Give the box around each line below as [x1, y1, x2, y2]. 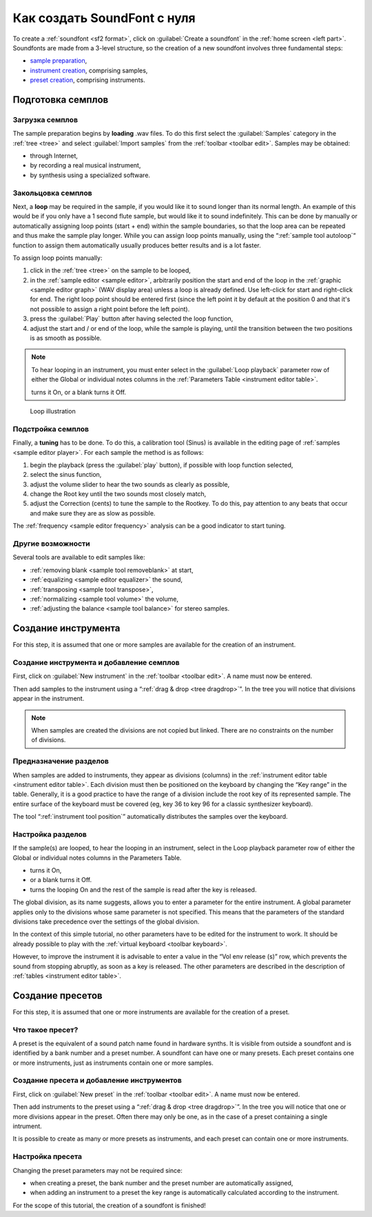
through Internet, [30, 152, 79, 160]
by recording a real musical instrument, [30, 161, 141, 170]
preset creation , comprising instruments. [30, 76, 146, 84]
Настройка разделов [12, 829, 87, 839]
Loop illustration [30, 407, 76, 415]
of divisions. [31, 736, 66, 744]
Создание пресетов [12, 990, 103, 1001]
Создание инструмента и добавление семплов [12, 658, 180, 668]
